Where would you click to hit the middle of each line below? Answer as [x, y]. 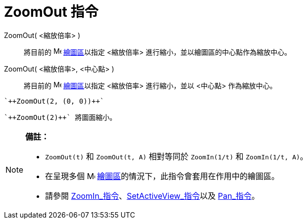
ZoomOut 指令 [51, 12]
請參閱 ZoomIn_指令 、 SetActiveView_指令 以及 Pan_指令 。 [153, 196]
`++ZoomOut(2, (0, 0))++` [54, 101]
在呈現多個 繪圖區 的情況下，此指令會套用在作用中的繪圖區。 [162, 176]
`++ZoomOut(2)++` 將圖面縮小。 [60, 117]
